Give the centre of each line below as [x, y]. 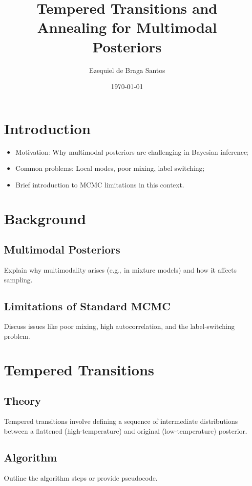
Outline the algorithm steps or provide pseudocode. [81, 477]
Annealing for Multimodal [127, 27]
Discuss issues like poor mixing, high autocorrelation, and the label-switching [119, 326]
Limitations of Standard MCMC [87, 306]
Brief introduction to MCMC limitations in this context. [100, 184]
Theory [23, 401]
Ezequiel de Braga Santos [127, 70]
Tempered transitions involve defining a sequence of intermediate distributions [121, 421]
